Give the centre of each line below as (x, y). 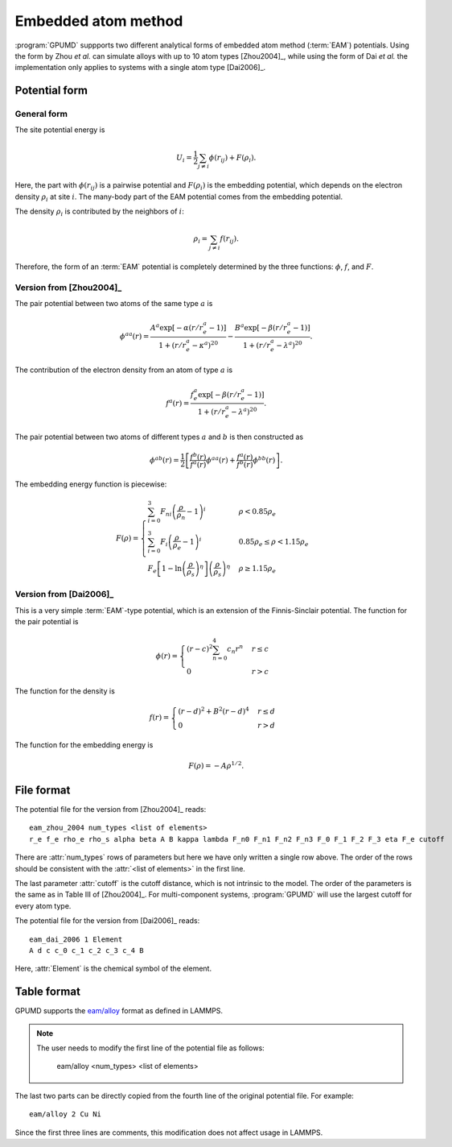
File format (43, 790)
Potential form (51, 91)
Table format (47, 992)
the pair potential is (47, 622)
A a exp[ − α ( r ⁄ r (177, 327)
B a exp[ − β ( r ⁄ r (261, 327)
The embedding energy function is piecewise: (91, 484)
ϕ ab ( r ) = (164, 460)
